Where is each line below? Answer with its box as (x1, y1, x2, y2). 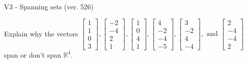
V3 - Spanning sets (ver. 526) (4, 1, 94, 11)
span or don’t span (4, 49, 61, 60)
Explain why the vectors (4, 28, 78, 38)
